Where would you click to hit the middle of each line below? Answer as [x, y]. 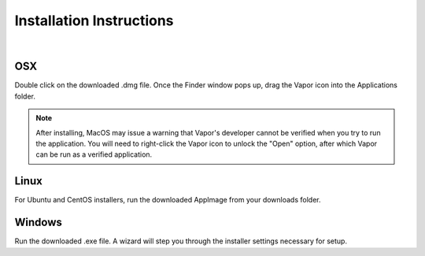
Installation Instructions [94, 20]
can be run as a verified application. [94, 154]
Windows [38, 223]
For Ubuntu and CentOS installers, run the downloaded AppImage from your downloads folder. [168, 200]
